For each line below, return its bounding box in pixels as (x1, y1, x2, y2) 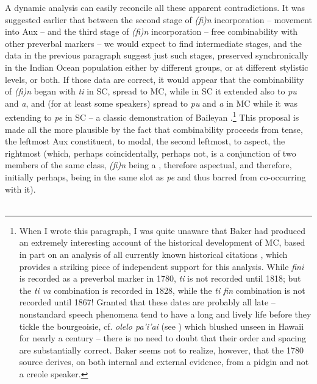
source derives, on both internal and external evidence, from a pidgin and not (19, 355, 309, 368)
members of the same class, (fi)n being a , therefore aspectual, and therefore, (5, 158, 292, 171)
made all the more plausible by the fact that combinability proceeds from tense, (5, 123, 303, 135)
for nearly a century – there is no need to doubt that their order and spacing (19, 332, 307, 344)
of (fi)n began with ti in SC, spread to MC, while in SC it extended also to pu (5, 85, 297, 98)
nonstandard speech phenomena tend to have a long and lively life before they (19, 307, 312, 320)
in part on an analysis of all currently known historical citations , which (19, 247, 288, 260)
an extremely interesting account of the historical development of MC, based (19, 236, 305, 249)
